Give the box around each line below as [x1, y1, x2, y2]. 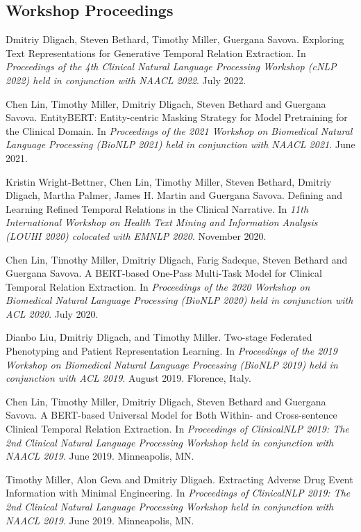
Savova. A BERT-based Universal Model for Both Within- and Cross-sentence [6, 408, 337, 422]
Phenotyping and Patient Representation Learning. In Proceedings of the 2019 [6, 344, 337, 358]
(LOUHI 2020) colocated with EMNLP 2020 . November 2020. [6, 228, 267, 243]
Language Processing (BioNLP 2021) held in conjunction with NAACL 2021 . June [6, 137, 355, 152]
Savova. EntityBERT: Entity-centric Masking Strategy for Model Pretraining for [6, 110, 348, 124]
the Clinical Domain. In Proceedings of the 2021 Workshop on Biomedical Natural [6, 123, 353, 138]
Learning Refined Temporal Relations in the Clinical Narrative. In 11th [6, 201, 309, 216]
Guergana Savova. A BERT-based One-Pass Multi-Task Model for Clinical [6, 266, 322, 280]
